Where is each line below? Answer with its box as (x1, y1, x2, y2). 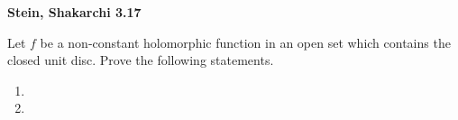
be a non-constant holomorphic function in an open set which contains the (40, 32, 451, 51)
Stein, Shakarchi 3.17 (7, 3, 142, 21)
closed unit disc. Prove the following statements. (7, 51, 274, 69)
